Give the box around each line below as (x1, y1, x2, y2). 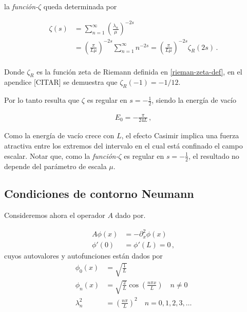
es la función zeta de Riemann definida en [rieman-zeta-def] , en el (36, 66, 242, 77)
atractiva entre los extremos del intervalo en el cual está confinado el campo (4, 140, 243, 151)
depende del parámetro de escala (4, 160, 107, 171)
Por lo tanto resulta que (4, 95, 80, 105)
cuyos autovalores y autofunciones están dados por (4, 250, 163, 261)
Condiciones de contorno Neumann (4, 186, 194, 201)
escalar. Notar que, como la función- (4, 150, 119, 161)
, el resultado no (188, 150, 239, 161)
